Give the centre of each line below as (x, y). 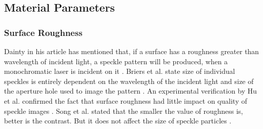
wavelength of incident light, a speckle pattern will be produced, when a (116, 61)
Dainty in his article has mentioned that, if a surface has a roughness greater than (131, 51)
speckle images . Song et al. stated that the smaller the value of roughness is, (124, 111)
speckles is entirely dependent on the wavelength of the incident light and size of (129, 81)
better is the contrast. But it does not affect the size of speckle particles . (118, 121)
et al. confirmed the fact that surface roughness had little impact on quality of (126, 100)
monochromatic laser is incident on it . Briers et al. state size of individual (120, 71)
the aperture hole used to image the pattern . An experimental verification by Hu (130, 91)
